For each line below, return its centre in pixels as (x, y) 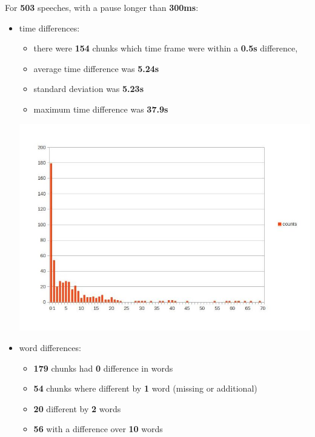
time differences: (49, 28)
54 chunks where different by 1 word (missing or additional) (145, 388)
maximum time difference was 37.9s (101, 109)
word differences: (50, 347)
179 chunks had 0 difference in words (103, 368)
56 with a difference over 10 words (98, 429)
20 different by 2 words (77, 408)
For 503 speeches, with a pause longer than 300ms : (102, 7)
